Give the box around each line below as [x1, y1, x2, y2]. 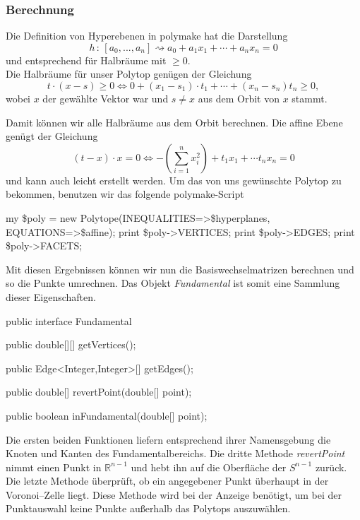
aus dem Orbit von [198, 91, 280, 105]
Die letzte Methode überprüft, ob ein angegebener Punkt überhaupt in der [6, 473, 329, 488]
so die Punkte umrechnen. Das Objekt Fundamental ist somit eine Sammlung [6, 276, 340, 290]
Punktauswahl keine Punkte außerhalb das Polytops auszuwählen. [6, 501, 291, 516]
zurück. [315, 459, 347, 474]
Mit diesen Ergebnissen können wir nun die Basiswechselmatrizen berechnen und [6, 261, 354, 276]
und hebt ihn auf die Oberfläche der [131, 459, 287, 474]
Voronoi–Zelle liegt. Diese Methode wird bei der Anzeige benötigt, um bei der [6, 487, 342, 502]
